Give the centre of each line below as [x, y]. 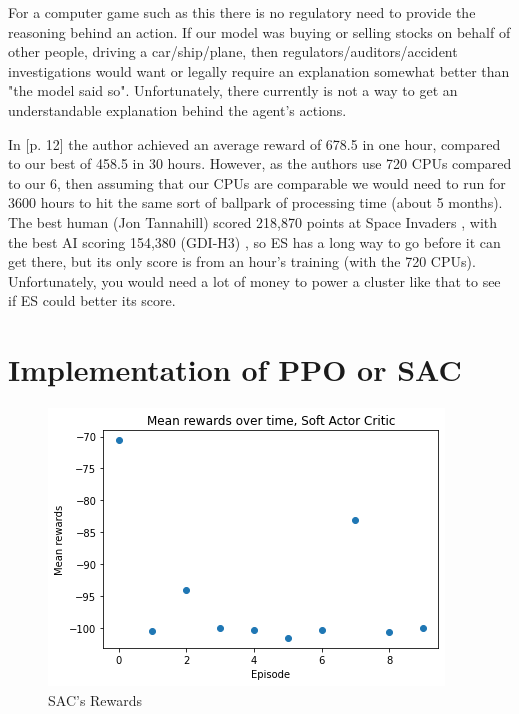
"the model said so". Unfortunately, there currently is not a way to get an [233, 90]
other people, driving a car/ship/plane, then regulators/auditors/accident [233, 51]
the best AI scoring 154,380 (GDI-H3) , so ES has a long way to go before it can [254, 241]
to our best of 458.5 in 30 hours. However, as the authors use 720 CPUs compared [260, 163]
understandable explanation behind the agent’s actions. [177, 109]
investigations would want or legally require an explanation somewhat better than [259, 70]
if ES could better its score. [92, 300]
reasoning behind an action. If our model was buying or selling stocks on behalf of [259, 31]
